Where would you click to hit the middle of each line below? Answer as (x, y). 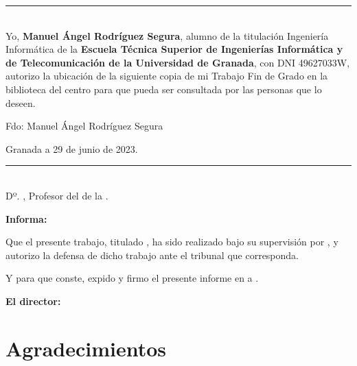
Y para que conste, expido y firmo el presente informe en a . (132, 278)
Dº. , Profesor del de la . (57, 195)
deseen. (21, 102)
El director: (33, 301)
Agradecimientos (86, 348)
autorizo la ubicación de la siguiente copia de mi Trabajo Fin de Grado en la (167, 76)
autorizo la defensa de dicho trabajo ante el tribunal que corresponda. (152, 255)
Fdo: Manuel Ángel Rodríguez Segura (84, 126)
